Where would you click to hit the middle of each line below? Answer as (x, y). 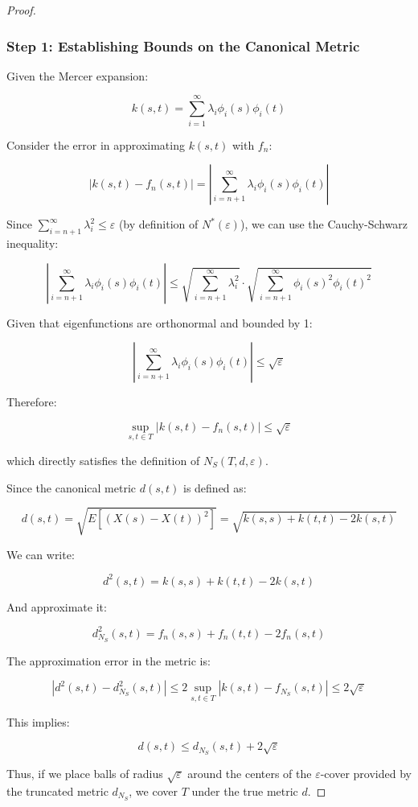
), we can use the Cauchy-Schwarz (324, 224)
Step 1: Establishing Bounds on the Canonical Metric (183, 45)
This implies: (38, 721)
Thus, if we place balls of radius (85, 773)
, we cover (153, 791)
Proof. (21, 10)
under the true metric (245, 791)
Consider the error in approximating (96, 144)
